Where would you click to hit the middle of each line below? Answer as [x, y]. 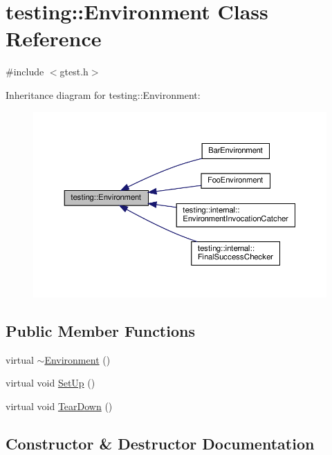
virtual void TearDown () [59, 406]
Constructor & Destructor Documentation [160, 443]
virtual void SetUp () [50, 383]
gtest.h [74, 72]
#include [25, 72]
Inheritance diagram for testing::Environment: [103, 94]
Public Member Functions [100, 331]
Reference [54, 38]
